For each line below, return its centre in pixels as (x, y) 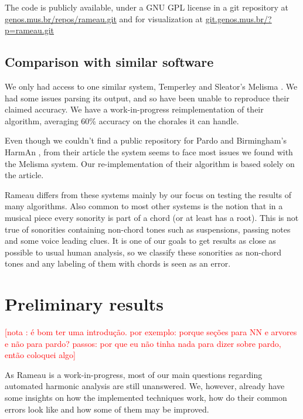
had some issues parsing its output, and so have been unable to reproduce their (147, 98)
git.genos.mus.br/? (239, 18)
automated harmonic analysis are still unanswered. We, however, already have (145, 386)
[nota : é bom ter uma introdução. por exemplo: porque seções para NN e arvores (151, 332)
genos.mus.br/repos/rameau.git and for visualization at (104, 18)
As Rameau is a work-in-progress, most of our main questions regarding (134, 374)
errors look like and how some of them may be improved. (107, 409)
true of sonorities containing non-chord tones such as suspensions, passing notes (148, 229)
